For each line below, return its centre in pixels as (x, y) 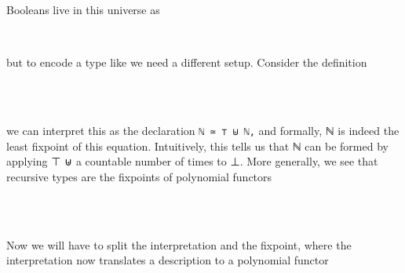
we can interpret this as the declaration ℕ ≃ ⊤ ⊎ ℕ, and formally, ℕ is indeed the (203, 130)
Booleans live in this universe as (83, 9)
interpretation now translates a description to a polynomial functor (168, 260)
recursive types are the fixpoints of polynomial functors (139, 176)
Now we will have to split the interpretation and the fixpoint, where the (179, 244)
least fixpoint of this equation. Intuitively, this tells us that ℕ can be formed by (197, 146)
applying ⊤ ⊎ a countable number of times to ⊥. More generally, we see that (192, 161)
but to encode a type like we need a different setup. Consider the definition (187, 62)
